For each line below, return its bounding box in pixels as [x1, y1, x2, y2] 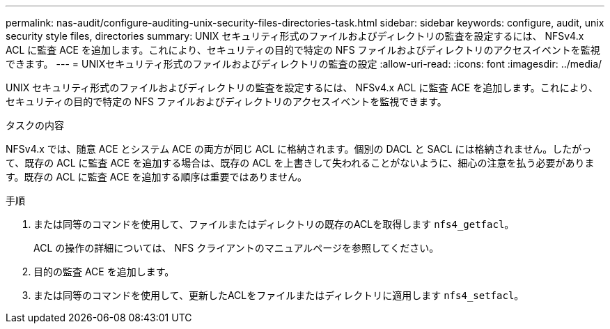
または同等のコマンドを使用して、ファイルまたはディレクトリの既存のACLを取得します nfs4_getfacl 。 [33, 218, 515, 230]
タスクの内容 [6, 119, 64, 131]
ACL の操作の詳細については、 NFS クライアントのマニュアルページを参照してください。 [33, 242, 439, 254]
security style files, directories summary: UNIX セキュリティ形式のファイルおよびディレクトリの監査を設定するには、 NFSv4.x [6, 30, 584, 42]
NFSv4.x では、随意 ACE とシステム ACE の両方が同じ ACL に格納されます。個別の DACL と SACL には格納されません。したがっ [6, 143, 592, 155]
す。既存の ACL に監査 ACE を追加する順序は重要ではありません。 [6, 171, 308, 183]
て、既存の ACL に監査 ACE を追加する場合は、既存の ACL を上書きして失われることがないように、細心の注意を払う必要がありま [6, 157, 595, 169]
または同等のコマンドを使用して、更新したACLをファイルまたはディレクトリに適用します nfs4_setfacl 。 [33, 289, 524, 301]
